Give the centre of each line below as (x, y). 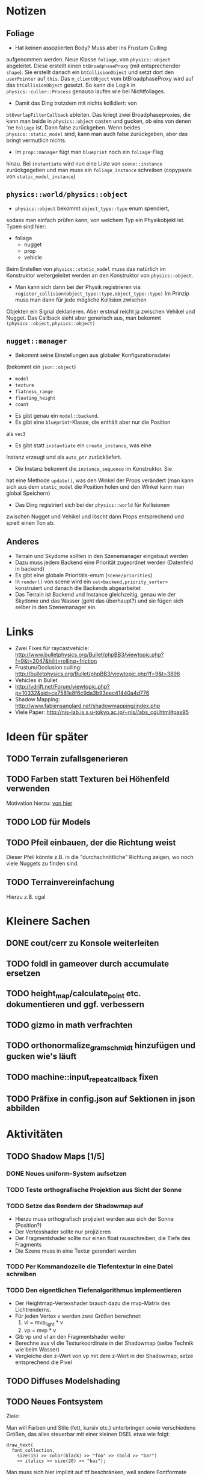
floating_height (35, 398)
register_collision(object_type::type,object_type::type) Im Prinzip (102, 293)
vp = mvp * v (40, 1330)
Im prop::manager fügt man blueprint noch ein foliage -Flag (89, 152)
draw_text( (20, 1445)
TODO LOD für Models (49, 822)
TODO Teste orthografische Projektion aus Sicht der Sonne (94, 1189)
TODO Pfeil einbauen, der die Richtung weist (91, 842)
